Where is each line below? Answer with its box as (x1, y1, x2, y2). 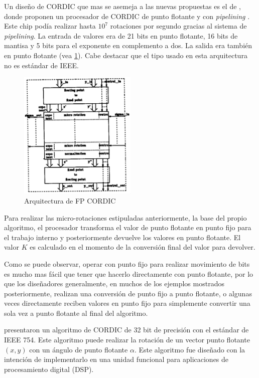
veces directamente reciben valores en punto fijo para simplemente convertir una (4, 298, 250, 308)
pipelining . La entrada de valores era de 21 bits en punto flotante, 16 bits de (4, 30, 238, 41)
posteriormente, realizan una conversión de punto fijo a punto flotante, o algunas (4, 288, 252, 298)
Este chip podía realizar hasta (4, 21, 96, 31)
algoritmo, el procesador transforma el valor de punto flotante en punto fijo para (4, 222, 251, 233)
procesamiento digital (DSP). (4, 363, 94, 374)
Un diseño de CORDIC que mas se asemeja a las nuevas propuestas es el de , (4, 1, 241, 11)
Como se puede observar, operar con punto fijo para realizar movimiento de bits (4, 258, 250, 269)
